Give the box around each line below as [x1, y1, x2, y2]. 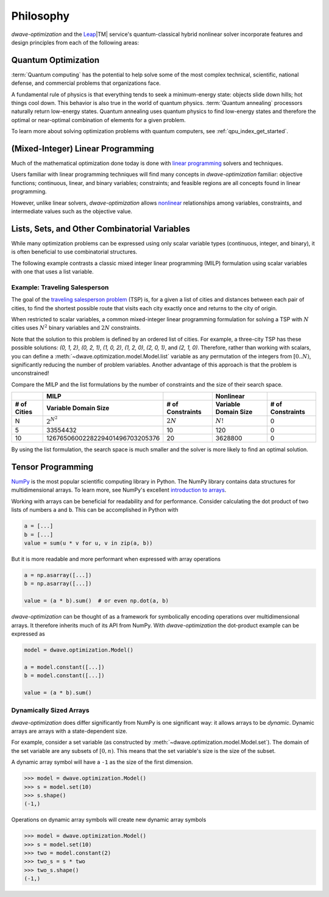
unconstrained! [11, 369, 49, 377]
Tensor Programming [11, 462, 94, 472]
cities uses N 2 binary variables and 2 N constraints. [11, 324, 141, 332]
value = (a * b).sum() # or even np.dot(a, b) [24, 597, 169, 605]
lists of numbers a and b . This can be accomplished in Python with [11, 506, 179, 514]
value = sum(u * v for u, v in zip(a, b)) [24, 540, 153, 547]
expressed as [11, 630, 45, 637]
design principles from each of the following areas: [11, 38, 140, 46]
